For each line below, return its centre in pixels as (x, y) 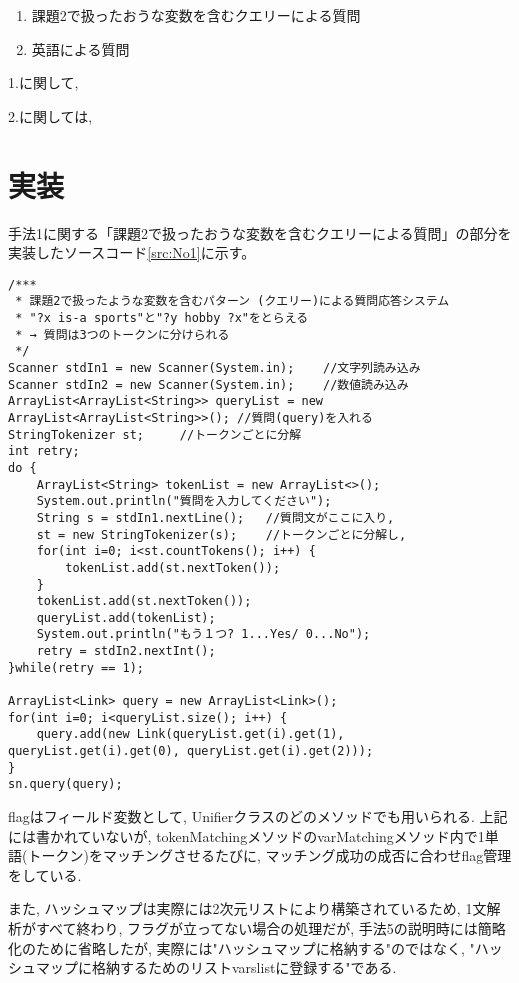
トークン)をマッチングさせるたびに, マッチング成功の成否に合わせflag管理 (269, 855)
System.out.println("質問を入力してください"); (184, 501)
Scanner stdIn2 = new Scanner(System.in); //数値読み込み (208, 384)
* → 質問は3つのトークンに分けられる (122, 334)
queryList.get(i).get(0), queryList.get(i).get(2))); (191, 751)
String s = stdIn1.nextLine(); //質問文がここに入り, (215, 517)
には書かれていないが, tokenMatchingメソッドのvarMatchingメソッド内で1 (246, 835)
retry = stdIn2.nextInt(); (126, 651)
